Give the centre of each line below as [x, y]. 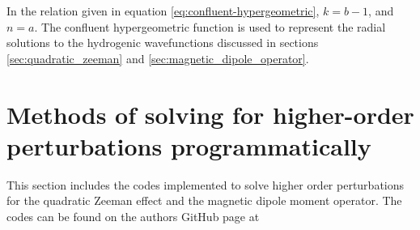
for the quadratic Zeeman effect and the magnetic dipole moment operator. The [204, 200]
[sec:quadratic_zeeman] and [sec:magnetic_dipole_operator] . [158, 58]
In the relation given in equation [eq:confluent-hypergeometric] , [163, 11]
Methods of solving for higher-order [210, 114]
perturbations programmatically [189, 145]
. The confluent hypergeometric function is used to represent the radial [210, 26]
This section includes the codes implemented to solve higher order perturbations [206, 184]
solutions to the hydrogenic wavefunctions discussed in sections [163, 43]
